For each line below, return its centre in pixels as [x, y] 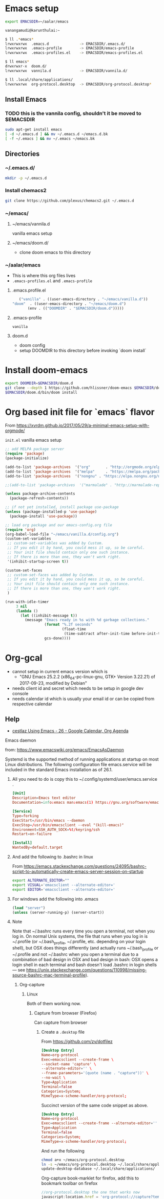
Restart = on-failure [32, 834]
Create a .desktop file [63, 1032]
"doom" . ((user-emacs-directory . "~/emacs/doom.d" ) [69, 304]
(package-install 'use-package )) [43, 516]
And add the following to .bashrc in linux [53, 857]
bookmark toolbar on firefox [69, 1183]
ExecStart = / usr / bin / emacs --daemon [48, 820]
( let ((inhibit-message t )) [49, 615]
